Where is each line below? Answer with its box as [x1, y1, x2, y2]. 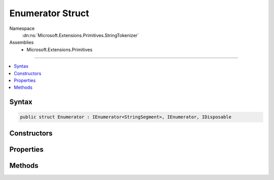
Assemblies [9, 40, 34, 46]
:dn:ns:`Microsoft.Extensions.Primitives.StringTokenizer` [22, 32, 139, 38]
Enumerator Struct [9, 8, 89, 19]
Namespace [9, 25, 35, 31]
